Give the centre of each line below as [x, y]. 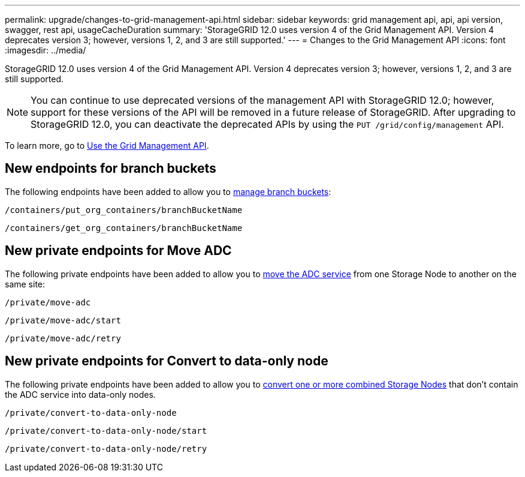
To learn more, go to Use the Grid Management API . [107, 145]
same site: [25, 284]
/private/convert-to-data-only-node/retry [106, 448]
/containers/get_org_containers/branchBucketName [124, 228]
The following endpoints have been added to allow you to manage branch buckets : [168, 191]
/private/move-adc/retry [63, 338]
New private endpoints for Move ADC [118, 251]
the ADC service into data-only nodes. [80, 394]
